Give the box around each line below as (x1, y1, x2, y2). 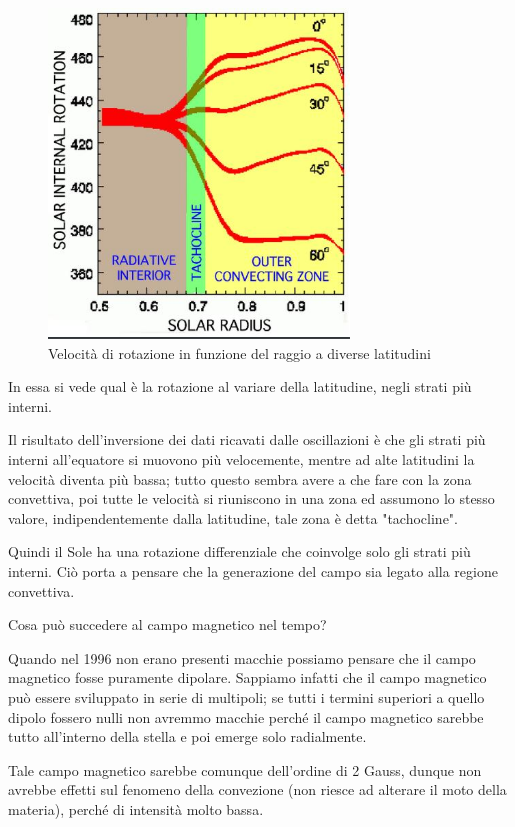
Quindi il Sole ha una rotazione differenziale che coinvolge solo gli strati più (8, 541, 471, 562)
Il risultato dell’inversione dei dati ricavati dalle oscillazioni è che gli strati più (8, 429, 486, 450)
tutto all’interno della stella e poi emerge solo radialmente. (8, 726, 367, 747)
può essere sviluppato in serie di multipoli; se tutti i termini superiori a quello (8, 686, 485, 707)
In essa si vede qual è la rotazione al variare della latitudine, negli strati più (8, 376, 472, 397)
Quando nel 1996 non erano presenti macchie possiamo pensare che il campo (8, 647, 476, 668)
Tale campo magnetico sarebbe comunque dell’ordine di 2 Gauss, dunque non (8, 759, 482, 780)
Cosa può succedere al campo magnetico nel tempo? (8, 614, 327, 635)
